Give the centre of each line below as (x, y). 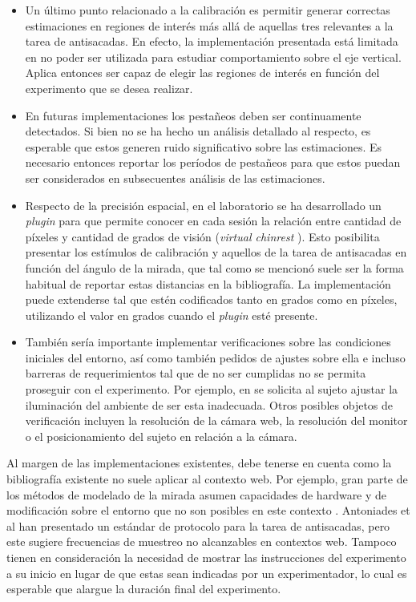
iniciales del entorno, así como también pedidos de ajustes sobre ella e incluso (215, 357)
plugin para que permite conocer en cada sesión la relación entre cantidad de (213, 221)
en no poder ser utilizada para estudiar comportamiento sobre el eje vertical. (213, 57)
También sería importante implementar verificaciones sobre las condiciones (208, 342)
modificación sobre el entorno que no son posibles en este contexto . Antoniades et (208, 510)
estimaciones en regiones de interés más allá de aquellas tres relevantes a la (209, 25)
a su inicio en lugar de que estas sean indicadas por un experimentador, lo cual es (207, 573)
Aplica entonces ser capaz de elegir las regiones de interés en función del (202, 73)
